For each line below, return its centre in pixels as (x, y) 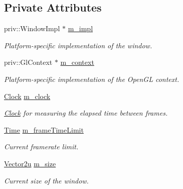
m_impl (80, 28)
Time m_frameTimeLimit (44, 129)
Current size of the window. (46, 180)
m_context (77, 62)
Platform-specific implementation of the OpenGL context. (92, 79)
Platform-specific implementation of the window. (78, 45)
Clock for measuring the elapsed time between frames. (86, 113)
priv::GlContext (28, 62)
